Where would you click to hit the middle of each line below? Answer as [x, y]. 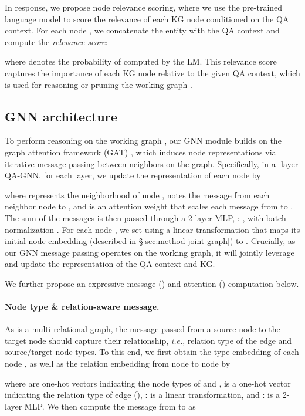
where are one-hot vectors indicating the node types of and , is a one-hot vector [148, 383]
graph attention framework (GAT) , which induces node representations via [140, 152]
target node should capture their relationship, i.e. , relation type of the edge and [148, 340]
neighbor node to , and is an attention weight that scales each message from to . [149, 206]
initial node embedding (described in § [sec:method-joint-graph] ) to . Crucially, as [150, 241]
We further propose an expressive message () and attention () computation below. [152, 283]
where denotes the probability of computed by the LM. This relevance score [141, 61]
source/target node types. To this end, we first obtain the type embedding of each [152, 352]
